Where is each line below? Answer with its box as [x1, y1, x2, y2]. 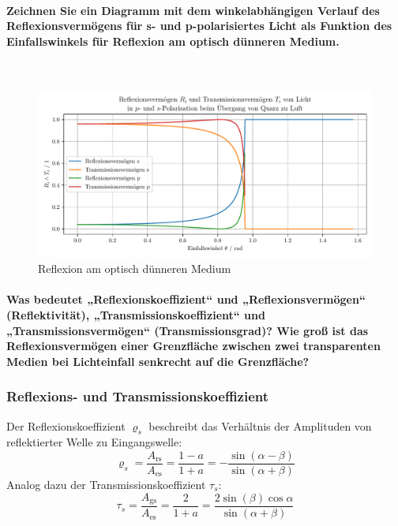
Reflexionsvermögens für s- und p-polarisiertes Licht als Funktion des [6, 17, 392, 34]
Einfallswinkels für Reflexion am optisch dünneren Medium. [6, 32, 340, 49]
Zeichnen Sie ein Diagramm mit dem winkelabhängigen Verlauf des [6, 2, 380, 18]
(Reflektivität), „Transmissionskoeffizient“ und [6, 306, 265, 323]
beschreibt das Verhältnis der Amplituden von [148, 417, 372, 434]
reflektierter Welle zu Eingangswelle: [6, 434, 182, 450]
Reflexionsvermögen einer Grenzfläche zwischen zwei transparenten [6, 338, 381, 354]
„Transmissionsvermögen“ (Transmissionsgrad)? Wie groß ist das [6, 322, 369, 338]
